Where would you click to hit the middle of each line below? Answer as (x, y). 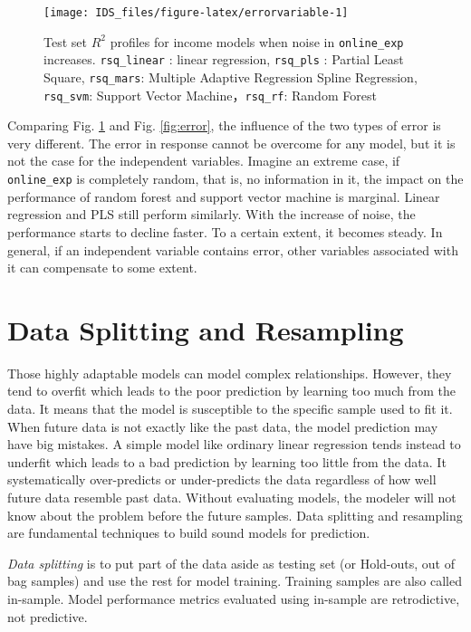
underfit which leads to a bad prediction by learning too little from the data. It (227, 461)
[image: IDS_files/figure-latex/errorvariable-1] (196, 13)
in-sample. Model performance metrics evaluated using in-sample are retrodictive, (234, 598)
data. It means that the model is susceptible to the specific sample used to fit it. (230, 408)
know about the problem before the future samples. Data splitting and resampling (235, 515)
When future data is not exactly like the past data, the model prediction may (223, 426)
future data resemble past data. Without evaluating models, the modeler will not (232, 497)
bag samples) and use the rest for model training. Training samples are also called (235, 581)
